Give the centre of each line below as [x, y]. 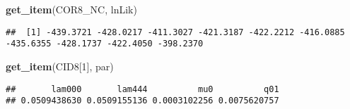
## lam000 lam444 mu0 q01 [142, 89]
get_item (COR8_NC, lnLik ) [71, 9]
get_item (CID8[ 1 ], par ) [60, 66]
